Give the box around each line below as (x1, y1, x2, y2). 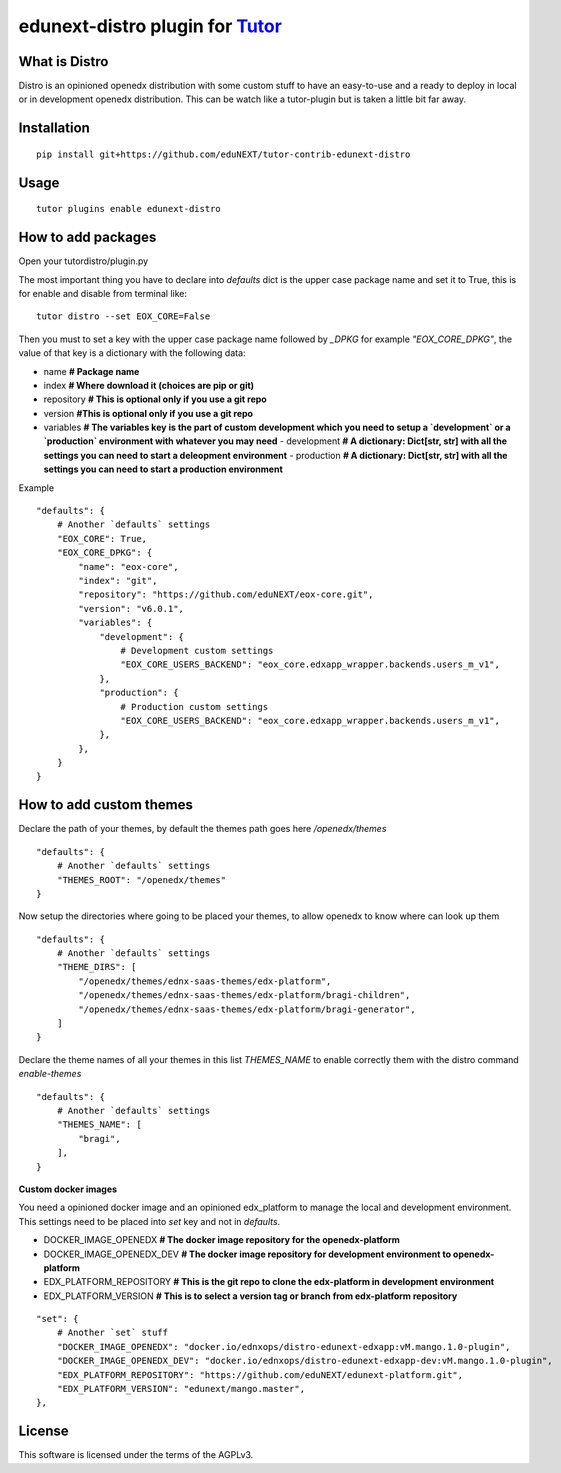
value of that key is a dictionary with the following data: (18, 347, 246, 359)
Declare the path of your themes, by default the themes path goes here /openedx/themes (18, 823, 387, 835)
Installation (18, 120, 90, 137)
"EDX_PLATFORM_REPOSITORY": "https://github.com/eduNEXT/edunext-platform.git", (56, 1369, 464, 1380)
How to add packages (18, 229, 157, 246)
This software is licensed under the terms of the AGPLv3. (18, 1449, 254, 1461)
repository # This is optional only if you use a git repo (43, 393, 267, 405)
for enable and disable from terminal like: (18, 287, 188, 299)
